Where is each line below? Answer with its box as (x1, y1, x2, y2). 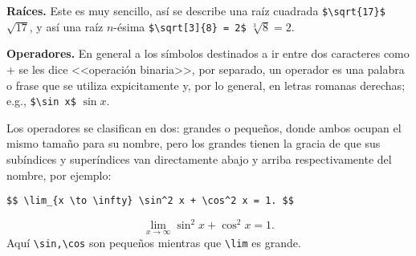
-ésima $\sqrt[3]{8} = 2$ (113, 18, 247, 35)
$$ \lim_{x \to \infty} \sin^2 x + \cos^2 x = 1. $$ (6, 195, 294, 207)
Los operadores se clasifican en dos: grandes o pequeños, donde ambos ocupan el (6, 119, 402, 136)
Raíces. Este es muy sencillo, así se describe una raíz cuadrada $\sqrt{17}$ (6, 2, 385, 18)
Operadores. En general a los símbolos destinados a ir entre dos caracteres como (6, 45, 410, 62)
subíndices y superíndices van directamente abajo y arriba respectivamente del (6, 150, 392, 167)
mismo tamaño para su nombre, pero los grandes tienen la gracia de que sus (6, 135, 381, 152)
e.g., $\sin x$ (6, 92, 76, 109)
